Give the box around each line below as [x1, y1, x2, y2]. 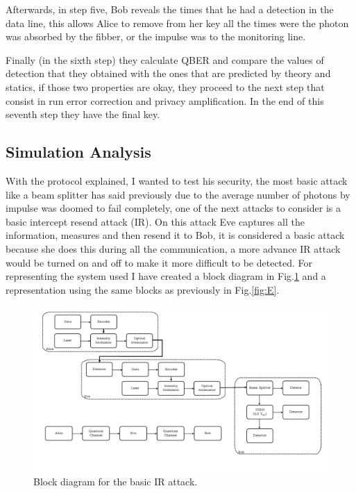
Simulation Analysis [6, 141, 151, 162]
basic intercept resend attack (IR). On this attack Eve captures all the [6, 214, 305, 228]
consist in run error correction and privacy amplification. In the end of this [6, 93, 324, 108]
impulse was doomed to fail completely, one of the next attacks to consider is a [6, 201, 341, 215]
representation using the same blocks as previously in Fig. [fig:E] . [6, 282, 280, 296]
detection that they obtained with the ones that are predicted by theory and [6, 66, 331, 81]
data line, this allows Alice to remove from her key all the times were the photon [6, 15, 349, 30]
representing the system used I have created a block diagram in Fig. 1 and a [6, 269, 326, 283]
